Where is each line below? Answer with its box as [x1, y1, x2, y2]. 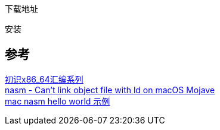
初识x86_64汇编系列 [5, 74, 83, 84]
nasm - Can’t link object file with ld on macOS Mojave [5, 84, 215, 95]
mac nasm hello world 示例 [5, 96, 110, 106]
